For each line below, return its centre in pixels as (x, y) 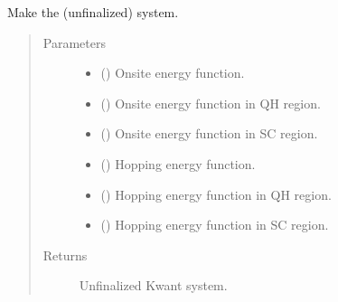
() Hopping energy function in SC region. (215, 225)
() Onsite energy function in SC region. (209, 133)
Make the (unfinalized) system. (93, 12)
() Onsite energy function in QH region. (211, 103)
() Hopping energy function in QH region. (216, 194)
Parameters (74, 42)
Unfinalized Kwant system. (153, 285)
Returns (65, 255)
